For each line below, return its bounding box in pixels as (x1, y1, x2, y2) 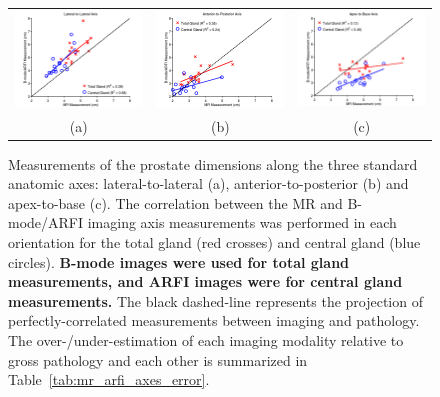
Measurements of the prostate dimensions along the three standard (8, 153, 418, 174)
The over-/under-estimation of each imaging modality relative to (8, 330, 404, 351)
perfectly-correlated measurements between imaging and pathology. (8, 310, 420, 331)
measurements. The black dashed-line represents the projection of (8, 290, 423, 311)
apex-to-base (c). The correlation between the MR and (8, 192, 343, 213)
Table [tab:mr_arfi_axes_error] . (8, 369, 210, 390)
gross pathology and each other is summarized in (8, 349, 308, 370)
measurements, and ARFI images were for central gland (8, 271, 403, 292)
